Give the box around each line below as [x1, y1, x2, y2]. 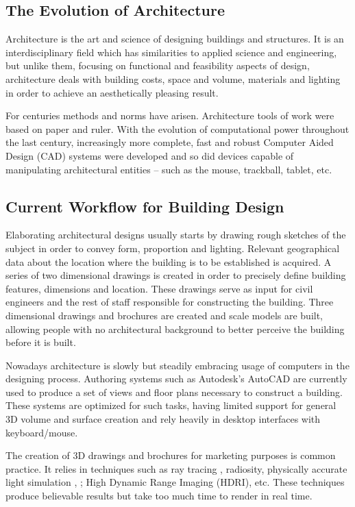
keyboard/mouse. [5, 425, 78, 439]
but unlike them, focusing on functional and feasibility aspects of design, [5, 58, 310, 73]
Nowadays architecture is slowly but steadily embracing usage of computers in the [5, 358, 350, 372]
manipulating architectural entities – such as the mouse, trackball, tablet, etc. [5, 162, 332, 176]
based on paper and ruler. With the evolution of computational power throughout [5, 121, 350, 136]
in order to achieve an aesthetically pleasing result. [5, 85, 219, 99]
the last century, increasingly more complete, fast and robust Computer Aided [5, 135, 334, 149]
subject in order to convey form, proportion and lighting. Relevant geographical [5, 240, 340, 255]
